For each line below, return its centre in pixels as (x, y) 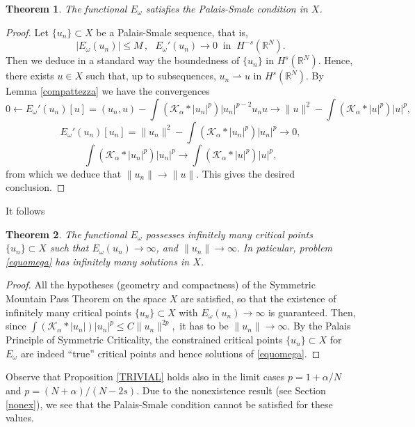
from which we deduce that (64, 173)
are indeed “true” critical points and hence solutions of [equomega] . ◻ (170, 353)
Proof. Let (27, 32)
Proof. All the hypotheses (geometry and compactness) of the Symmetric (161, 285)
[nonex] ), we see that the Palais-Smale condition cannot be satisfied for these (169, 404)
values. (20, 418)
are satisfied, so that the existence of (258, 298)
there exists (30, 76)
